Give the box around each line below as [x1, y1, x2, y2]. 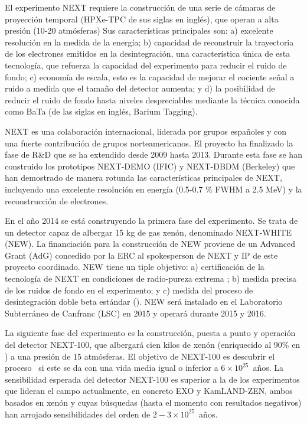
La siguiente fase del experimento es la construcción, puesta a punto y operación [5, 327, 296, 339]
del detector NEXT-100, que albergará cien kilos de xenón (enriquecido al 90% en [5, 338, 301, 351]
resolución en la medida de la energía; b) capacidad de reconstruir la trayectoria [5, 35, 294, 48]
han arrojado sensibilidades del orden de [5, 407, 151, 420]
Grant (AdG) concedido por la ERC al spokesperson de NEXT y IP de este [5, 249, 278, 261]
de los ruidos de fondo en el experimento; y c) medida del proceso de [5, 283, 253, 296]
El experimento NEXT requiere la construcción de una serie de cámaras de [5, 1, 276, 13]
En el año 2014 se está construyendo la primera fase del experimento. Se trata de [5, 214, 298, 227]
